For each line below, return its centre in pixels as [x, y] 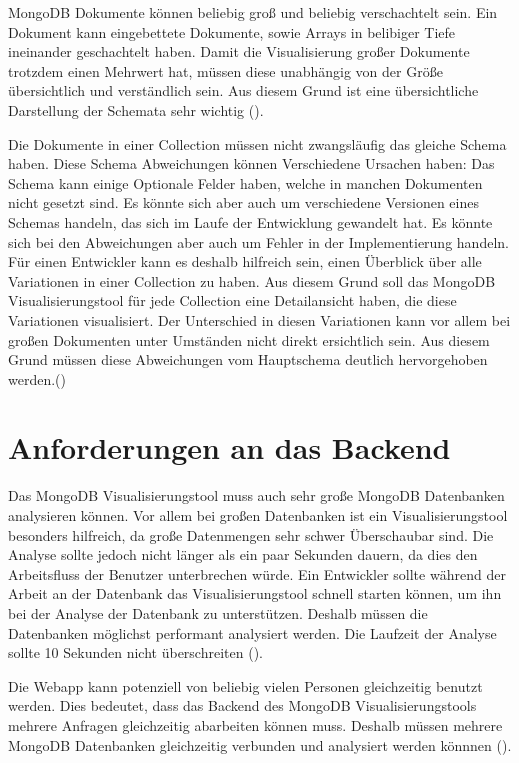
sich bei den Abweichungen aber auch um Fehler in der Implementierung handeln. [258, 241]
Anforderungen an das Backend [229, 447]
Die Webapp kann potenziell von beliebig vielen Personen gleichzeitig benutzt [245, 685]
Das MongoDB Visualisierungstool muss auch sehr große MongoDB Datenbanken [256, 495]
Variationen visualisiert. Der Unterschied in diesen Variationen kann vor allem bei [259, 319]
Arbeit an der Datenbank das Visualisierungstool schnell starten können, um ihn [255, 593]
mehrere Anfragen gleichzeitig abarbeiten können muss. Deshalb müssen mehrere [255, 724]
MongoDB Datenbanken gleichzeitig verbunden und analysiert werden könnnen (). [260, 744]
